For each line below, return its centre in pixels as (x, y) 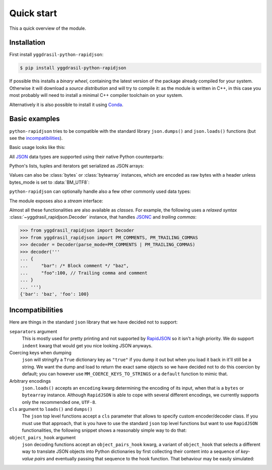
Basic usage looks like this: (37, 147)
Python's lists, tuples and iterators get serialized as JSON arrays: (77, 166)
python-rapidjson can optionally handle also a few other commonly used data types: (100, 191)
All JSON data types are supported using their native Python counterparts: (86, 156)
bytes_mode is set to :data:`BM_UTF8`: (50, 182)
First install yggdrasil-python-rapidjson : (56, 55)
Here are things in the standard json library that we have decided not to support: (94, 322)
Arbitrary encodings (30, 381)
